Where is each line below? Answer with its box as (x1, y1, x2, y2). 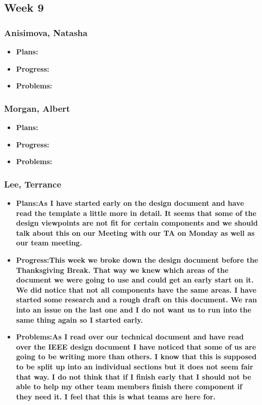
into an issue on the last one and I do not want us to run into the (16, 304, 251, 315)
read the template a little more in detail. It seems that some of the (16, 207, 256, 218)
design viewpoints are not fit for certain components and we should (16, 217, 258, 228)
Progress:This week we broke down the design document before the (16, 254, 258, 265)
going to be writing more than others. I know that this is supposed (16, 351, 257, 362)
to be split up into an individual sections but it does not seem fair (16, 361, 253, 371)
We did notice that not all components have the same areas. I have (16, 284, 256, 295)
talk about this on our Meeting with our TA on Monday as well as (16, 227, 255, 238)
